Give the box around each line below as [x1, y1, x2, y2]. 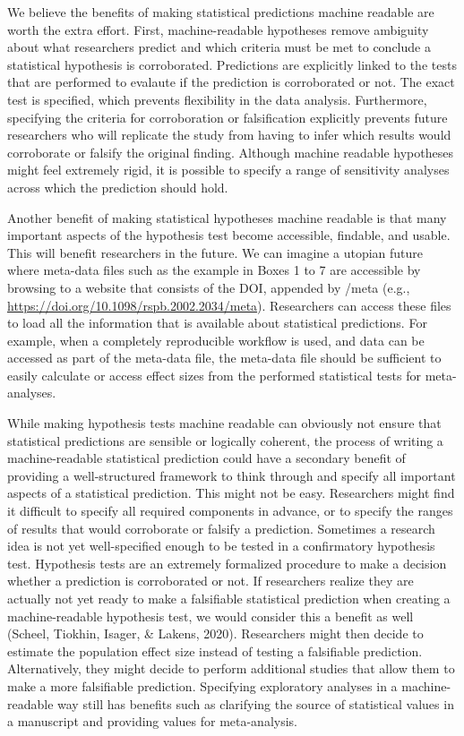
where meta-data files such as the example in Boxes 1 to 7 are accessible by [7, 261, 421, 279]
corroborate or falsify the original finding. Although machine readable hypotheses [7, 142, 453, 161]
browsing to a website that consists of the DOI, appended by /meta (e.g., [7, 278, 410, 296]
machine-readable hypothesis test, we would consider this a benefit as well [7, 606, 414, 625]
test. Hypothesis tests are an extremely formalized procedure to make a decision [7, 553, 447, 572]
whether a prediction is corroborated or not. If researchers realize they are [7, 571, 414, 590]
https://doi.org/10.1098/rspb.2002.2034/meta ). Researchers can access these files [7, 295, 451, 314]
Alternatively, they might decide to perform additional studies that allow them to [7, 659, 455, 678]
